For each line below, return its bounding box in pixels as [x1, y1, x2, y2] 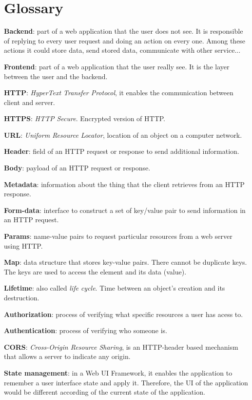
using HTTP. [4, 240, 43, 251]
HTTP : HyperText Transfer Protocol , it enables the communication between [4, 87, 233, 98]
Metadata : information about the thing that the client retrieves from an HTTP [4, 179, 245, 189]
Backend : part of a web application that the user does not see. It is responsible [4, 26, 243, 36]
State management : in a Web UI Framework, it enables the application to [4, 367, 233, 378]
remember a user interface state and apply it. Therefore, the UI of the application [4, 377, 248, 387]
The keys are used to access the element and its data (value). [4, 266, 187, 276]
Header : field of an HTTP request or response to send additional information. [4, 146, 239, 156]
